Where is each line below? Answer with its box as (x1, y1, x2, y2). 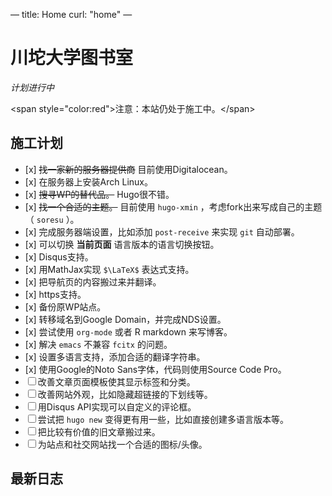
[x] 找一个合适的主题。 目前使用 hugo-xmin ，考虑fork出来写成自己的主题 (24, 200, 323, 213)
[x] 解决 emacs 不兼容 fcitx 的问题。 (24, 338, 173, 350)
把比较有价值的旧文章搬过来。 (37, 425, 161, 438)
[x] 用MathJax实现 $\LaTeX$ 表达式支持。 (24, 263, 195, 275)
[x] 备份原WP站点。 (24, 300, 107, 313)
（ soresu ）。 (24, 213, 80, 225)
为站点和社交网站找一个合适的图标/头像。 (37, 438, 208, 450)
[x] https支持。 (24, 288, 87, 300)
